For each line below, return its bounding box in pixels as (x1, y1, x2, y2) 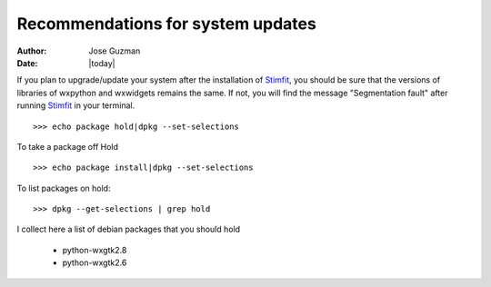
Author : (16, 45, 47, 56)
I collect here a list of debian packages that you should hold (16, 223, 241, 235)
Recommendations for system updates (16, 14, 317, 34)
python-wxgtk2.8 (62, 244, 127, 255)
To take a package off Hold (16, 141, 118, 152)
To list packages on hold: (16, 183, 111, 193)
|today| (88, 57, 115, 68)
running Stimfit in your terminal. (16, 100, 135, 111)
